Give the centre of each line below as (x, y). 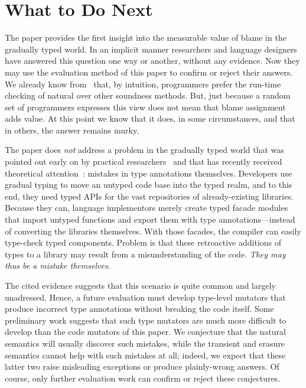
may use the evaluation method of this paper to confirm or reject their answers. (149, 72)
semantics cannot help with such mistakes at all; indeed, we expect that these (145, 355)
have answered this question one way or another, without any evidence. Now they (152, 61)
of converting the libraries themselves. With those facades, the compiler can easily (153, 231)
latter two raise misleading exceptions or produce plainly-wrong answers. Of (142, 366)
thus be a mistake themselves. (58, 265)
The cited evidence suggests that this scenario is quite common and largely (140, 285)
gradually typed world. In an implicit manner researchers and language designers (151, 49)
